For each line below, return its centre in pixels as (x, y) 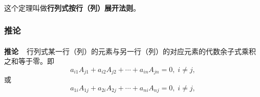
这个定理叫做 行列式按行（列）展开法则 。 (72, 7)
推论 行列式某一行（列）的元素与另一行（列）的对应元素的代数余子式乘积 (130, 51)
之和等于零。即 (29, 61)
